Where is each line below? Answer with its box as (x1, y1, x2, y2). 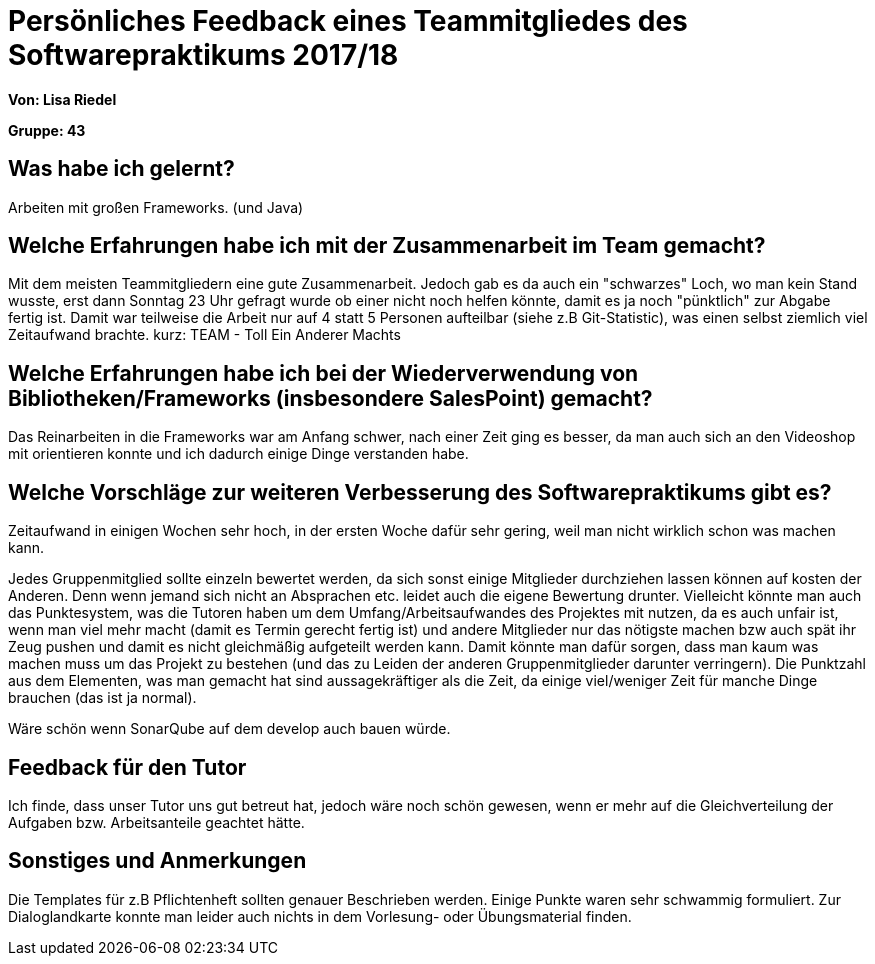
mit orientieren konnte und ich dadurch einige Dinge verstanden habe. (8, 445, 469, 463)
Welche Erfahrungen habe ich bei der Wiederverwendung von (8, 360, 639, 386)
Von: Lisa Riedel (8, 90, 117, 108)
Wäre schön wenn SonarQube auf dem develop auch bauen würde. (8, 720, 451, 738)
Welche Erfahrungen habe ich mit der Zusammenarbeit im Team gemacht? (8, 233, 766, 259)
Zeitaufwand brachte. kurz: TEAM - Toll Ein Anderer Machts (8, 326, 401, 344)
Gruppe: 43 (8, 121, 86, 139)
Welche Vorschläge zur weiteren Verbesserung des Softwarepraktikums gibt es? (8, 479, 832, 505)
